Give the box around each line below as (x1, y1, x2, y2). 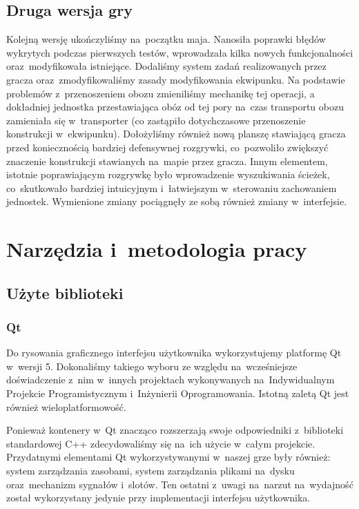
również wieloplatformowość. (6, 399, 126, 414)
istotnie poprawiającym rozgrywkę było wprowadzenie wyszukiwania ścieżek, (6, 167, 330, 182)
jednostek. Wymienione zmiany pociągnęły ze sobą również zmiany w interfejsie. (6, 194, 347, 209)
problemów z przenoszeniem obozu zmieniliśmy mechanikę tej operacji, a (6, 86, 315, 100)
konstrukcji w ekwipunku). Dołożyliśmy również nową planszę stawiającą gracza (6, 126, 346, 141)
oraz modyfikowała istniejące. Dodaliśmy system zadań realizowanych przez (6, 59, 327, 73)
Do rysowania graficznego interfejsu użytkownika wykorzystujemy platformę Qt (6, 345, 342, 360)
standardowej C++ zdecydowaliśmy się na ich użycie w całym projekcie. (6, 436, 316, 450)
